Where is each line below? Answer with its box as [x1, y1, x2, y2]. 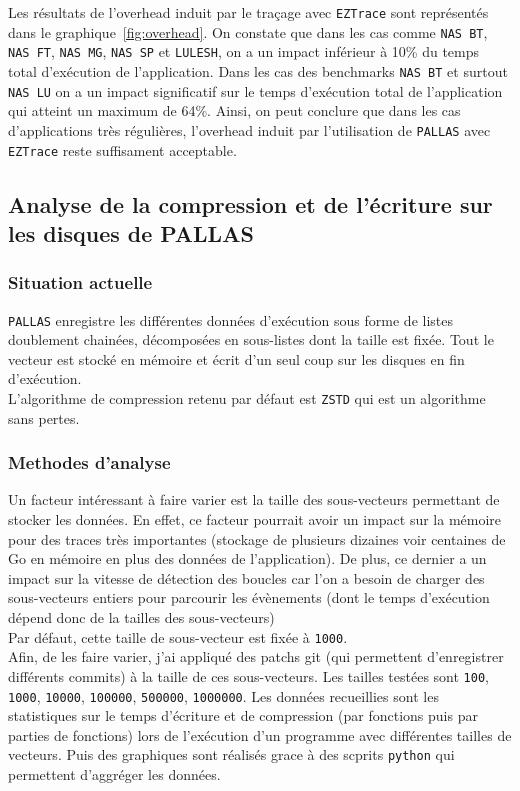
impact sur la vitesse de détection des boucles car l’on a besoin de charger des [8, 567, 485, 588]
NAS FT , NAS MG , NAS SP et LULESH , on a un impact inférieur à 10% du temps [8, 41, 480, 62]
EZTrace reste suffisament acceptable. [8, 139, 237, 160]
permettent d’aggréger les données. [8, 764, 221, 785]
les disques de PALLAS [8, 217, 254, 248]
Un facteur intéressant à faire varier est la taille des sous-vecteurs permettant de [8, 489, 500, 510]
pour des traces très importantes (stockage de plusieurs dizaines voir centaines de [8, 528, 506, 549]
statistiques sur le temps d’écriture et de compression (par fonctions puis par [8, 705, 478, 726]
